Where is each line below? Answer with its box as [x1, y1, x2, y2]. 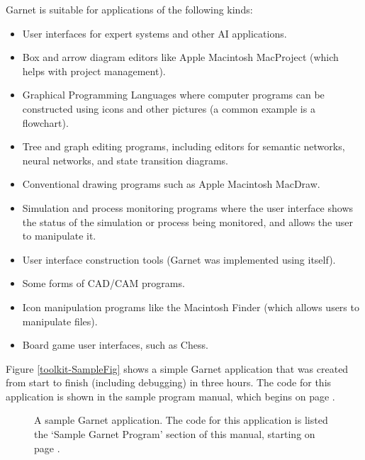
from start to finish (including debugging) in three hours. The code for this [6, 375, 332, 390]
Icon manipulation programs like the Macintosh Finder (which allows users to [22, 299, 359, 314]
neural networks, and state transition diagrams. [22, 152, 229, 167]
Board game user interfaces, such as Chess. [22, 337, 208, 352]
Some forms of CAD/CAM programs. [22, 276, 185, 291]
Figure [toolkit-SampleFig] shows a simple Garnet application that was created [6, 361, 349, 376]
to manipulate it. [22, 228, 96, 243]
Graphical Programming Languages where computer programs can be [22, 87, 325, 102]
